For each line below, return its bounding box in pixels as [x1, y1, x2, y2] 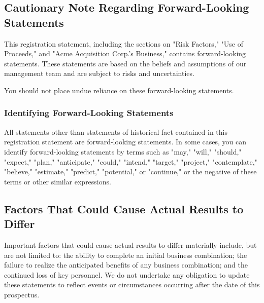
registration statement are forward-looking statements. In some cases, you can [4, 136, 247, 147]
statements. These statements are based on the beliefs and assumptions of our [4, 58, 247, 68]
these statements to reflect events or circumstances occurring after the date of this [4, 279, 260, 290]
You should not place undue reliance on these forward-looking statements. [4, 85, 234, 95]
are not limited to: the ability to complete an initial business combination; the [4, 249, 247, 260]
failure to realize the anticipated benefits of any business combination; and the [4, 259, 248, 270]
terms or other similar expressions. [4, 176, 111, 186]
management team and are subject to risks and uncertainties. [4, 68, 194, 79]
